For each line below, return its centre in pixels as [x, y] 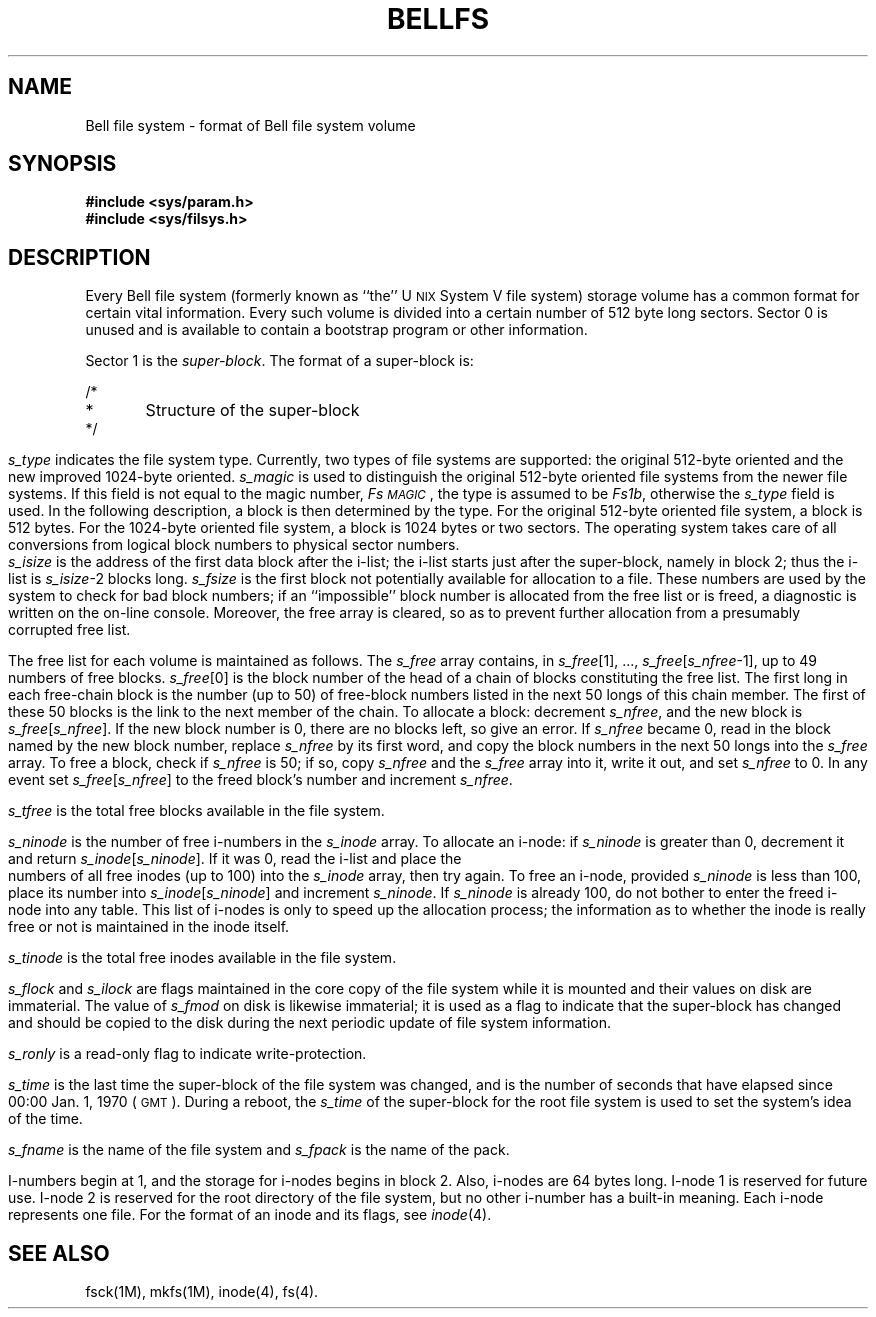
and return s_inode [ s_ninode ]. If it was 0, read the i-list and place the [235, 859]
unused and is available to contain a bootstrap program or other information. [336, 330]
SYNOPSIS [62, 164]
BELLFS [438, 19]
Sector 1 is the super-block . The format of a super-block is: [279, 361]
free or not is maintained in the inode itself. [149, 927]
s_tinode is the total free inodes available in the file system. [202, 958]
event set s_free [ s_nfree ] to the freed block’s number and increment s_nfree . [260, 780]
